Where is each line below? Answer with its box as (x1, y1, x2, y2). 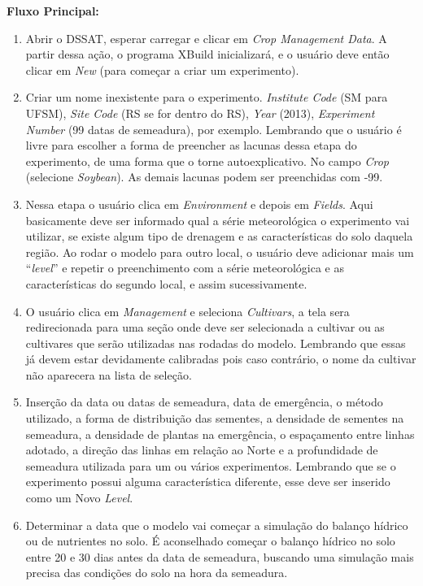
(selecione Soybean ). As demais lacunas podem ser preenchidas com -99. (25, 168, 383, 185)
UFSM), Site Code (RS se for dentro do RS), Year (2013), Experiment (25, 104, 375, 121)
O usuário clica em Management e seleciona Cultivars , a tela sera (25, 302, 350, 319)
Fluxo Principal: (7, 2, 99, 19)
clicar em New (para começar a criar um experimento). (25, 61, 299, 78)
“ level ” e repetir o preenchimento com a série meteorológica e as (25, 259, 344, 276)
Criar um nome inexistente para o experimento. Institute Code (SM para (25, 89, 388, 106)
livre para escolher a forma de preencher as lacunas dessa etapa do (25, 137, 357, 154)
